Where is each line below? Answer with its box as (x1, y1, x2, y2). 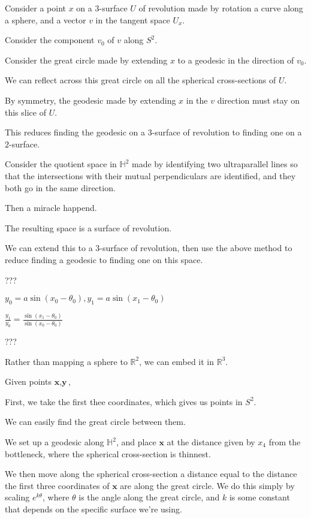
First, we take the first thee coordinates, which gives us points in (5, 395, 243, 408)
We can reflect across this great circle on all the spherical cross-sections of (5, 74, 276, 86)
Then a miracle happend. (5, 201, 97, 214)
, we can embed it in (139, 355, 215, 367)
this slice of (5, 105, 46, 118)
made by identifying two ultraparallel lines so (131, 158, 298, 170)
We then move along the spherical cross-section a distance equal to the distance (5, 467, 297, 480)
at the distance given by (167, 436, 255, 448)
